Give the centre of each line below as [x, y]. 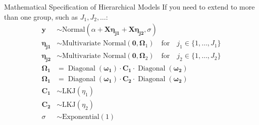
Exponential [81, 117]
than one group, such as [41, 16]
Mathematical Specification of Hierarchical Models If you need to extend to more [129, 7]
